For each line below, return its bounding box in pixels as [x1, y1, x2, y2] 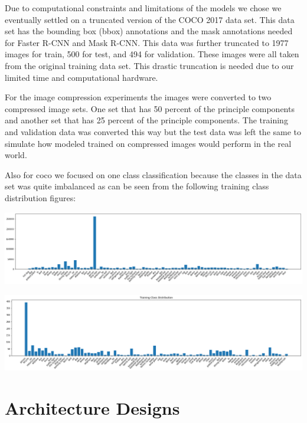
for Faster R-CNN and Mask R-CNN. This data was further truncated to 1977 [5, 36, 289, 48]
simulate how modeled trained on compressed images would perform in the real [5, 137, 292, 149]
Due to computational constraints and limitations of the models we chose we [5, 2, 282, 14]
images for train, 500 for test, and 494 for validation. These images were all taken [5, 48, 299, 60]
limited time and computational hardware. [5, 71, 158, 83]
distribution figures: [5, 191, 76, 204]
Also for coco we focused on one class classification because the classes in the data [5, 168, 302, 181]
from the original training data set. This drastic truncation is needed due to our [5, 59, 294, 71]
